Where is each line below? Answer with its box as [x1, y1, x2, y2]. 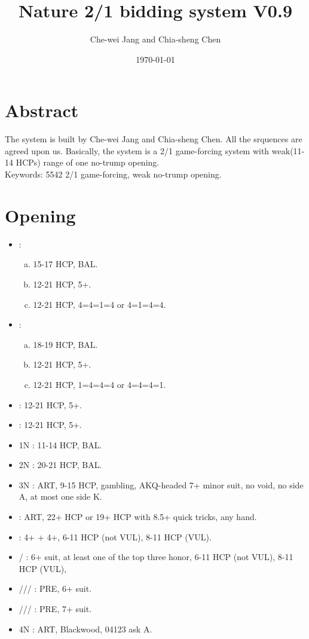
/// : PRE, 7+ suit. [19, 603, 92, 615]
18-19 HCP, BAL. [33, 338, 98, 350]
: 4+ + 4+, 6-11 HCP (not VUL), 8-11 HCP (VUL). [19, 530, 212, 543]
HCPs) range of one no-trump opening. [16, 156, 160, 169]
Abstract [5, 98, 79, 123]
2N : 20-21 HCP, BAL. [19, 458, 102, 471]
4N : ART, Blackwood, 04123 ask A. [19, 622, 152, 635]
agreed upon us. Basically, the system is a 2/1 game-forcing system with [5, 144, 270, 157]
